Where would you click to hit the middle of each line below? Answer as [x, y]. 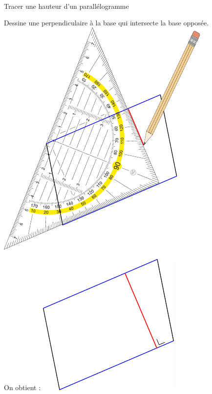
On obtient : [22, 387]
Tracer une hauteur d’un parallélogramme [66, 6]
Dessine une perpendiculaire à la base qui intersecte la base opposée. [106, 22]
